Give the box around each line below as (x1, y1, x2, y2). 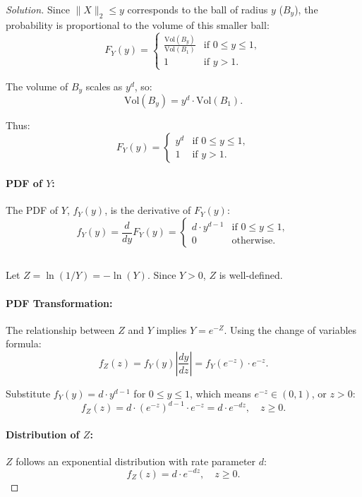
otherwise (231, 236, 273, 246)
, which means (190, 385, 251, 400)
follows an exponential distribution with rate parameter (16, 453, 256, 468)
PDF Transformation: (6, 295, 113, 310)
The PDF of (6, 203, 59, 217)
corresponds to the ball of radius (127, 2, 268, 16)
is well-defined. (219, 268, 283, 282)
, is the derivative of (104, 203, 191, 217)
